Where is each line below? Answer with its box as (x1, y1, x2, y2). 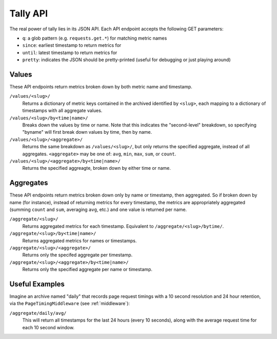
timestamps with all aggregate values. (22, 108, 103, 114)
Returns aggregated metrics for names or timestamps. (22, 237, 137, 244)
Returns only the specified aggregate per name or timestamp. (22, 266, 152, 273)
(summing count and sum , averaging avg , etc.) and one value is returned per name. (9, 206, 187, 212)
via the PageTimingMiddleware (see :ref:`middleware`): (9, 300, 130, 307)
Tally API (9, 8, 48, 19)
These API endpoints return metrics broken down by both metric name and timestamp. (9, 84, 192, 90)
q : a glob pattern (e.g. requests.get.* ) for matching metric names (22, 35, 167, 41)
